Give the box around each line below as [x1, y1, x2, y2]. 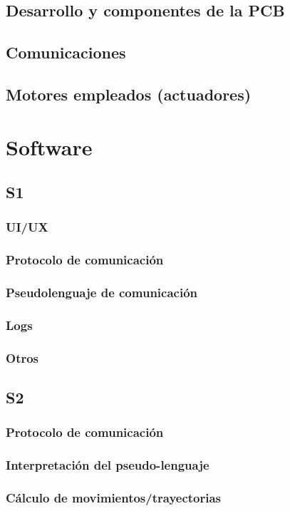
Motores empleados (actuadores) [6, 83, 252, 105]
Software [6, 132, 93, 161]
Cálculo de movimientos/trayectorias [6, 489, 222, 507]
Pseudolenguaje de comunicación [6, 284, 197, 301]
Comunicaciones [6, 41, 126, 63]
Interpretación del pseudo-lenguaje [6, 456, 209, 474]
